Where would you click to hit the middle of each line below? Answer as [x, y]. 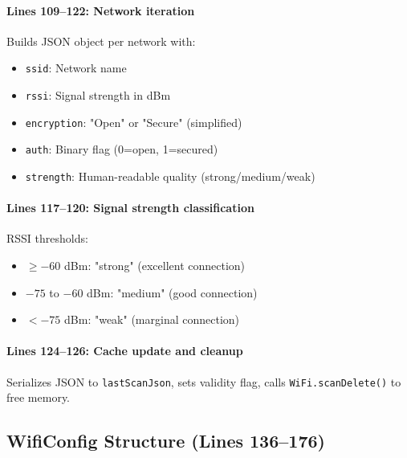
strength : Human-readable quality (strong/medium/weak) [170, 176]
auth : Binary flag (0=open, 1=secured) [122, 149]
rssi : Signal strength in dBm [98, 95]
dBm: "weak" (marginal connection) [152, 319]
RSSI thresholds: [47, 238]
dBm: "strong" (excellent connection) [155, 266]
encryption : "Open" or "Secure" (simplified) [134, 122]
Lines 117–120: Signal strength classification [130, 208]
